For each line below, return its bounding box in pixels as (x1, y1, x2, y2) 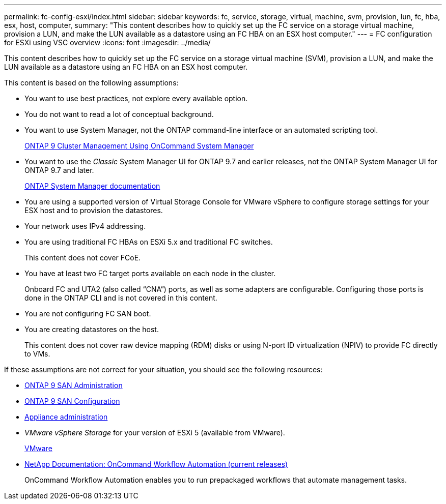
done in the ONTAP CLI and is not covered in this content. (24, 293, 217, 302)
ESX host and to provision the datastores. (24, 206, 163, 215)
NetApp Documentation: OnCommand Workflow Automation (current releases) (24, 460, 288, 468)
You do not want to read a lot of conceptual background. (24, 110, 214, 118)
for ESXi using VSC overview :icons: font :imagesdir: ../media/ (4, 38, 211, 47)
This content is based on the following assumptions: (4, 78, 179, 87)
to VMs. (24, 349, 50, 358)
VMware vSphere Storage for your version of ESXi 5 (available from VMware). (24, 428, 285, 437)
